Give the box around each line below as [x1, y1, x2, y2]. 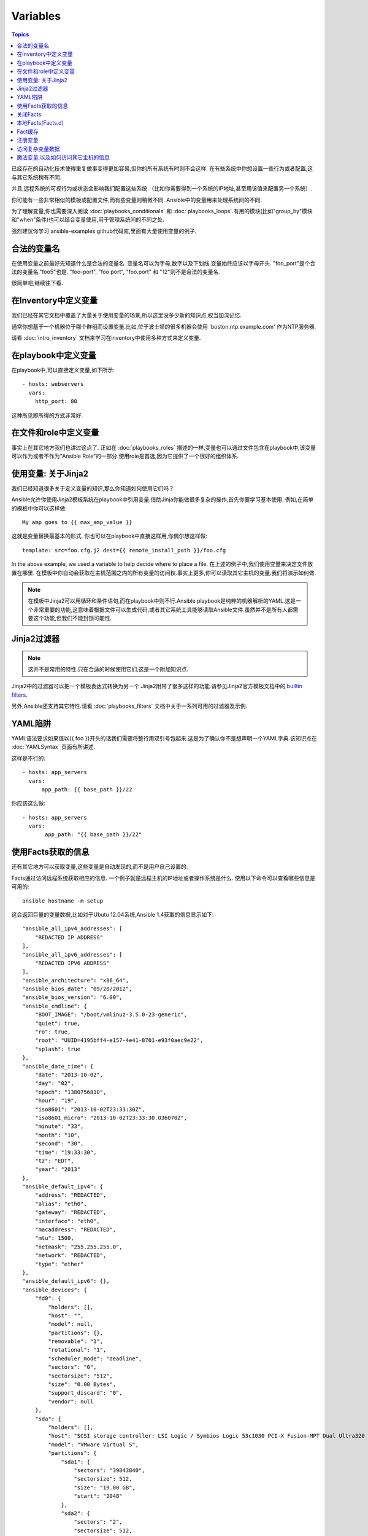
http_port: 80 [34, 398, 78, 405]
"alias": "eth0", [34, 1200, 87, 1207]
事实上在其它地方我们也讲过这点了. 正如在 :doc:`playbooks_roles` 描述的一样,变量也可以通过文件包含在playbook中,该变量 [11, 444, 316, 451]
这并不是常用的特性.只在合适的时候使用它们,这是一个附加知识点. [28, 665, 189, 673]
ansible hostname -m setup [22, 897, 104, 904]
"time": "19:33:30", [34, 1149, 97, 1156]
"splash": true [34, 1045, 81, 1052]
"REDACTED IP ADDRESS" [34, 934, 104, 941]
